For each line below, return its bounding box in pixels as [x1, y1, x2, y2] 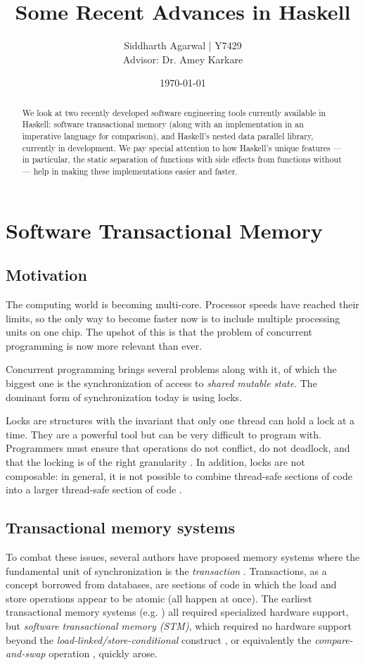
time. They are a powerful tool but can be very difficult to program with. [6, 426, 321, 441]
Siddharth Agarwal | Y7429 [124, 38, 242, 53]
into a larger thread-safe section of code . [6, 482, 182, 497]
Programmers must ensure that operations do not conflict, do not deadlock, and [6, 441, 350, 455]
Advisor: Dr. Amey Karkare [122, 51, 243, 66]
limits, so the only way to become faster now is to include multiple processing [6, 310, 340, 325]
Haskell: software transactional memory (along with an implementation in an [22, 118, 304, 130]
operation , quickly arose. [49, 646, 158, 661]
